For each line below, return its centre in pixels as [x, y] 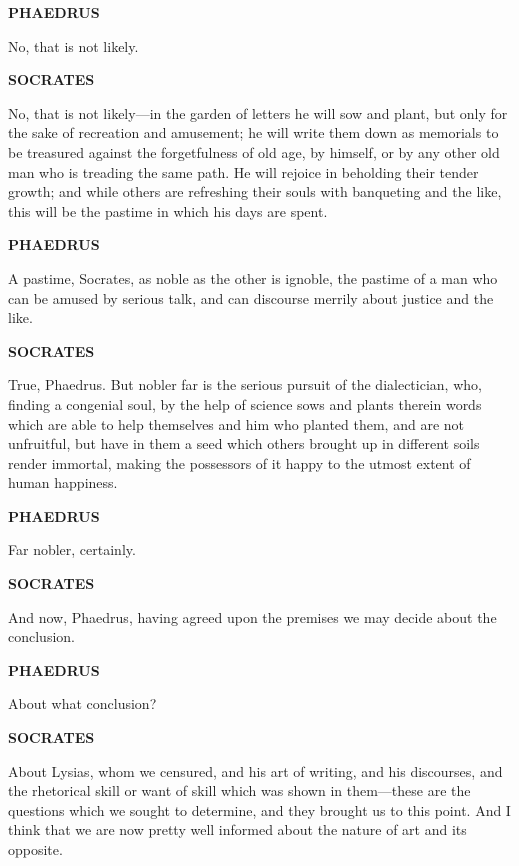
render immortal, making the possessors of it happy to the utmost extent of [239, 462]
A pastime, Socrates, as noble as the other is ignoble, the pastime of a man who [253, 277]
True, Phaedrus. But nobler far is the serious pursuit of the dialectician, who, [245, 384]
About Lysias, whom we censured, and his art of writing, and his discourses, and [255, 770]
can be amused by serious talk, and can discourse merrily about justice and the [251, 297]
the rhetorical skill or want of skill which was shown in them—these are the [239, 790]
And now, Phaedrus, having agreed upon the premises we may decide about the [252, 616]
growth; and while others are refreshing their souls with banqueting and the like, [255, 191]
